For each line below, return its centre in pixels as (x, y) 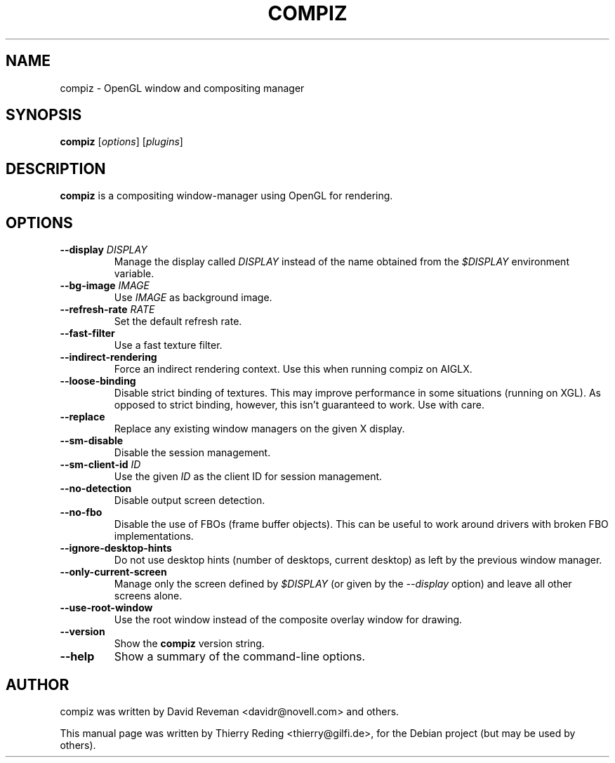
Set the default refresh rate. (178, 321)
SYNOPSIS (44, 115)
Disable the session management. (192, 453)
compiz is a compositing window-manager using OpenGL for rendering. (226, 196)
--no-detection (96, 489)
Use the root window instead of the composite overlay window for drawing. (288, 620)
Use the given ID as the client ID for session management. (248, 477)
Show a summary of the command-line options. (240, 657)
